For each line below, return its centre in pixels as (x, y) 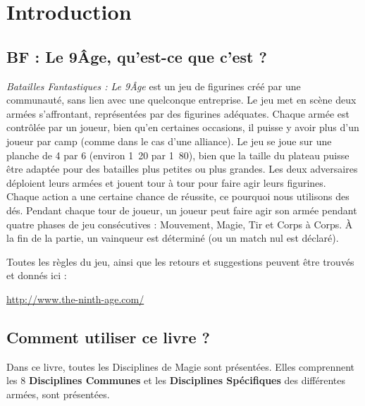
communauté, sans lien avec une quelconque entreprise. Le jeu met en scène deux (181, 100)
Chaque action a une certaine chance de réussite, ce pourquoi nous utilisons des (178, 196)
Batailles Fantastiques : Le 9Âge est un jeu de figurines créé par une (154, 86)
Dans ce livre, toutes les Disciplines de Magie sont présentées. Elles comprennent (181, 366)
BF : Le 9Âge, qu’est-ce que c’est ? (137, 56)
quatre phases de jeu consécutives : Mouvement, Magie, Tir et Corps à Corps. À (180, 224)
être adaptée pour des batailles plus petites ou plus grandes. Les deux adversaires (182, 169)
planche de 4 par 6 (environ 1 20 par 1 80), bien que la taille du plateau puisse (178, 155)
